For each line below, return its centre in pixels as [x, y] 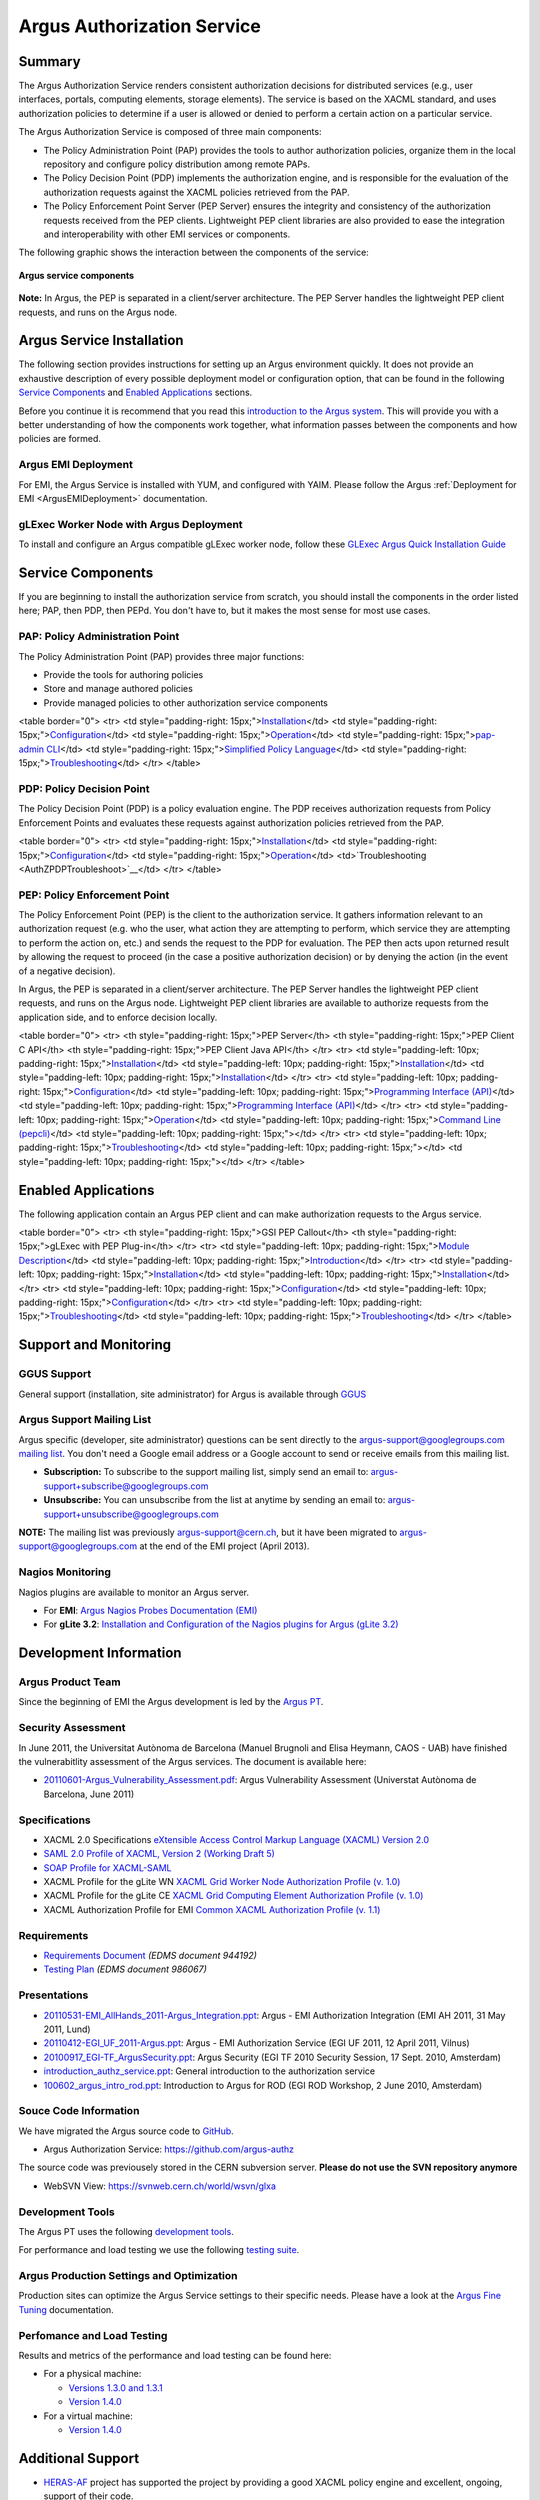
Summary [49, 61]
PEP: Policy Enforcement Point [94, 895]
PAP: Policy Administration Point [99, 637]
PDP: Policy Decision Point [84, 788]
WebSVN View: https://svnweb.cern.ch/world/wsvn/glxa [160, 2186]
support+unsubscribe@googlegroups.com [131, 1514]
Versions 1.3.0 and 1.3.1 [116, 2387]
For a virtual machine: [88, 2416]
